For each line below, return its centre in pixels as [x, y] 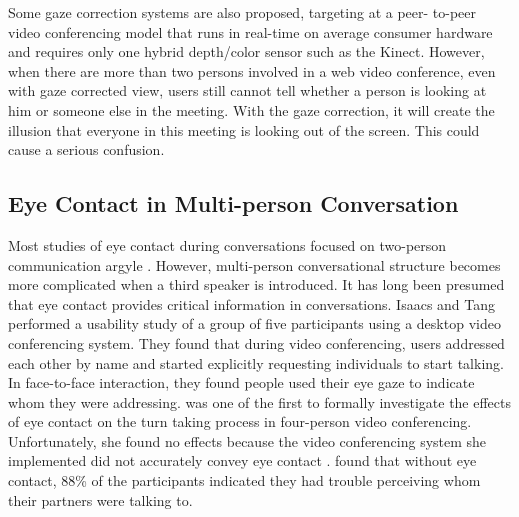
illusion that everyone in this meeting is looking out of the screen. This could [244, 129]
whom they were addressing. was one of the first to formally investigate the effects [260, 401]
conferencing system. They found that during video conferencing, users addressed [256, 342]
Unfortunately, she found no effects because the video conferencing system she [247, 440]
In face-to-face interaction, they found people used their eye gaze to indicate [241, 382]
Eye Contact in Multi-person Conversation [233, 203]
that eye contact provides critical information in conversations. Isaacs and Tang [252, 303]
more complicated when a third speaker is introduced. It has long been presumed [256, 284]
